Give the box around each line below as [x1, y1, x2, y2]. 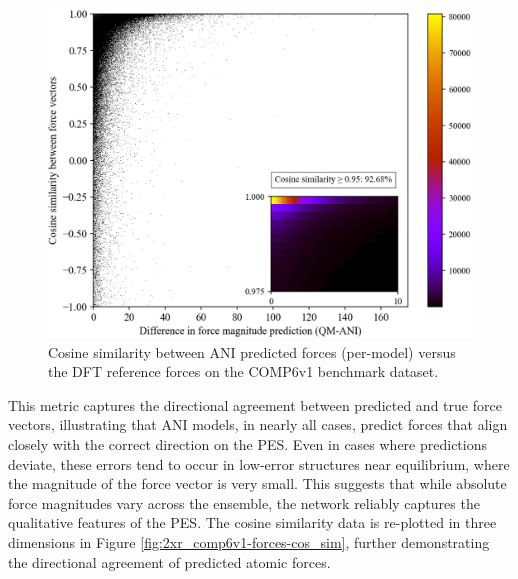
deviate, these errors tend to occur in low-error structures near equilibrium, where [8, 453, 510, 474]
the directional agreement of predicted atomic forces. [8, 551, 331, 572]
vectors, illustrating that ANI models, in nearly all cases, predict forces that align [8, 414, 508, 435]
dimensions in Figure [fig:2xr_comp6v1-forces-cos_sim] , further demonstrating [8, 531, 490, 552]
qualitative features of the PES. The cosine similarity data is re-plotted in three [8, 512, 497, 533]
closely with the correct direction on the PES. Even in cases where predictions [8, 433, 488, 454]
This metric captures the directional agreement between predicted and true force [8, 394, 502, 415]
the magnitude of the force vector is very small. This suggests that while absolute [8, 473, 507, 494]
